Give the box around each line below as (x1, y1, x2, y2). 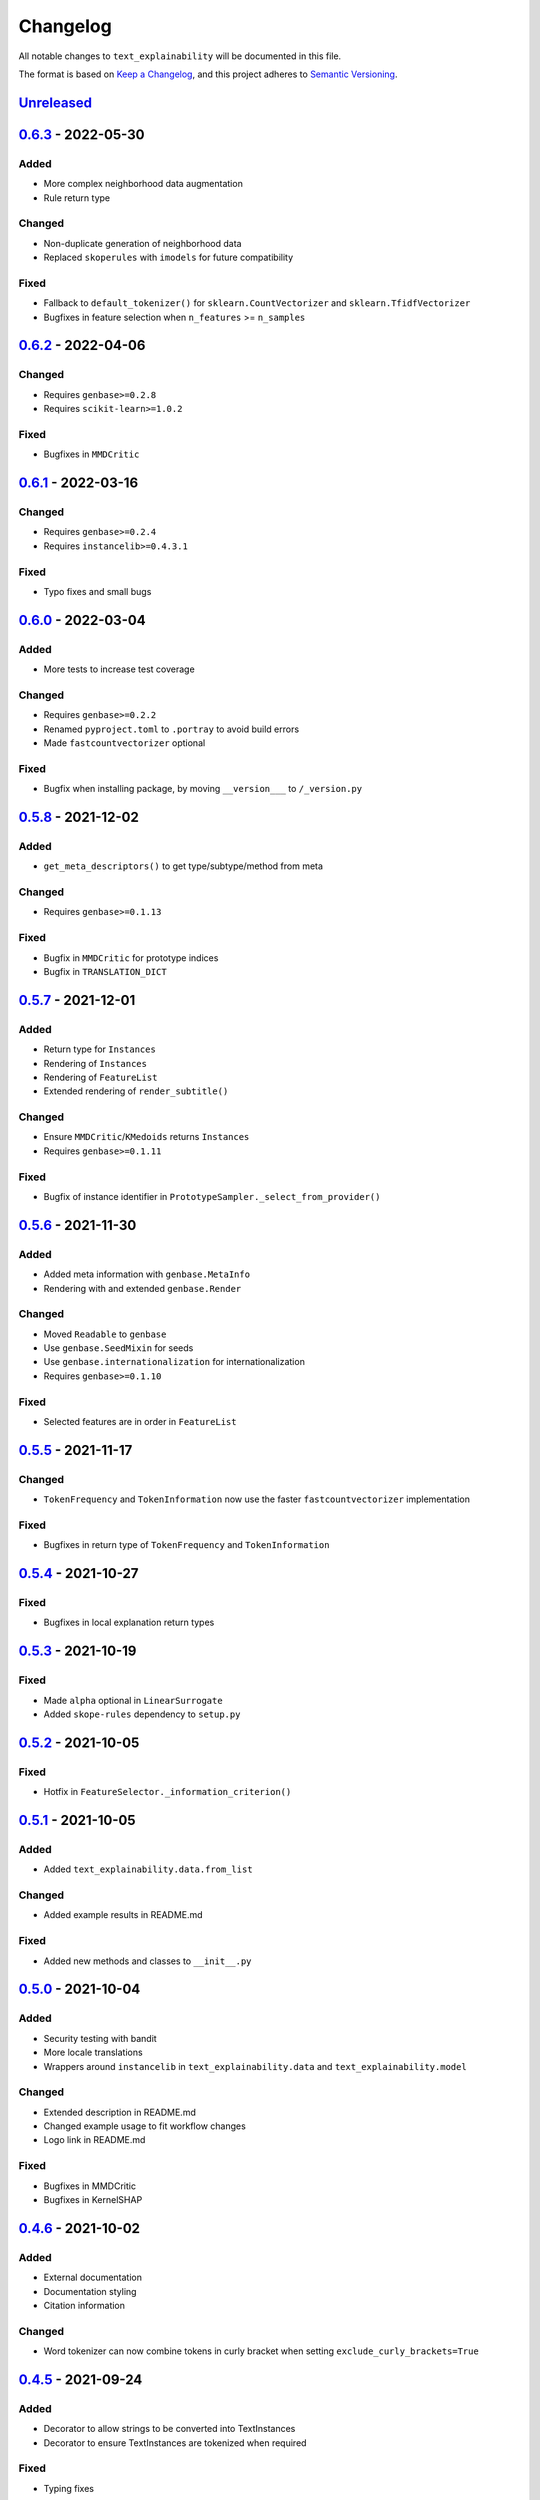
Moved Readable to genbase (43, 1328, 167, 1340)
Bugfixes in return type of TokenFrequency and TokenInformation (43, 1539, 330, 1551)
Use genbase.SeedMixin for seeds (43, 1342, 194, 1354)
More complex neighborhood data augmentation (43, 178, 244, 190)
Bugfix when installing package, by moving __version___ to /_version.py (43, 783, 363, 795)
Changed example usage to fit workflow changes (43, 2120, 247, 2132)
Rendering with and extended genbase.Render (43, 1282, 242, 1294)
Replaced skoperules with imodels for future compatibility (43, 251, 294, 264)
